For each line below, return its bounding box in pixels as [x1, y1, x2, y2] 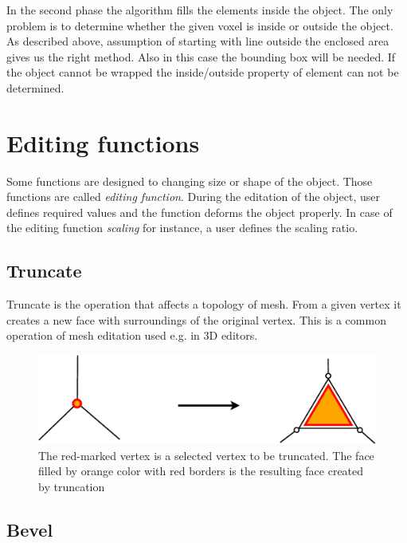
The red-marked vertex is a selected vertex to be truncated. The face [38, 447, 374, 463]
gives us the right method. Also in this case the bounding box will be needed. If [6, 48, 396, 65]
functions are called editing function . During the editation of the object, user [6, 188, 380, 205]
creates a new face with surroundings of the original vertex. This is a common [6, 311, 386, 328]
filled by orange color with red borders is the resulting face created [38, 462, 364, 479]
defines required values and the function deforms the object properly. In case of [6, 203, 393, 220]
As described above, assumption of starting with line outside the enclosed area [6, 33, 389, 49]
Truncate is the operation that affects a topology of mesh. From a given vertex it [6, 296, 401, 313]
